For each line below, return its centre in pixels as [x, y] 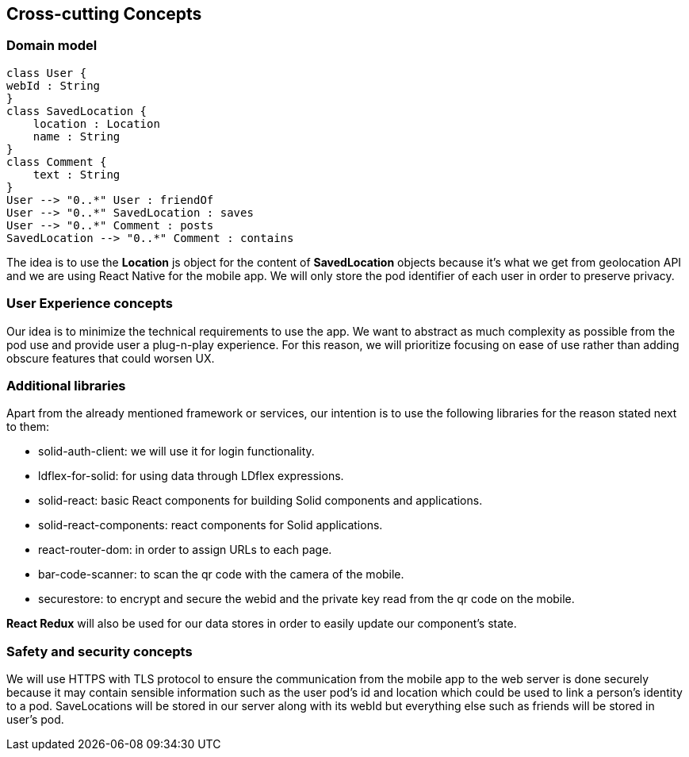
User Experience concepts [90, 304]
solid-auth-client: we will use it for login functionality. [176, 452]
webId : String [54, 85]
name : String [77, 136]
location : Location [96, 123]
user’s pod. [35, 720]
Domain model [52, 46]
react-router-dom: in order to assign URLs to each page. [185, 550]
